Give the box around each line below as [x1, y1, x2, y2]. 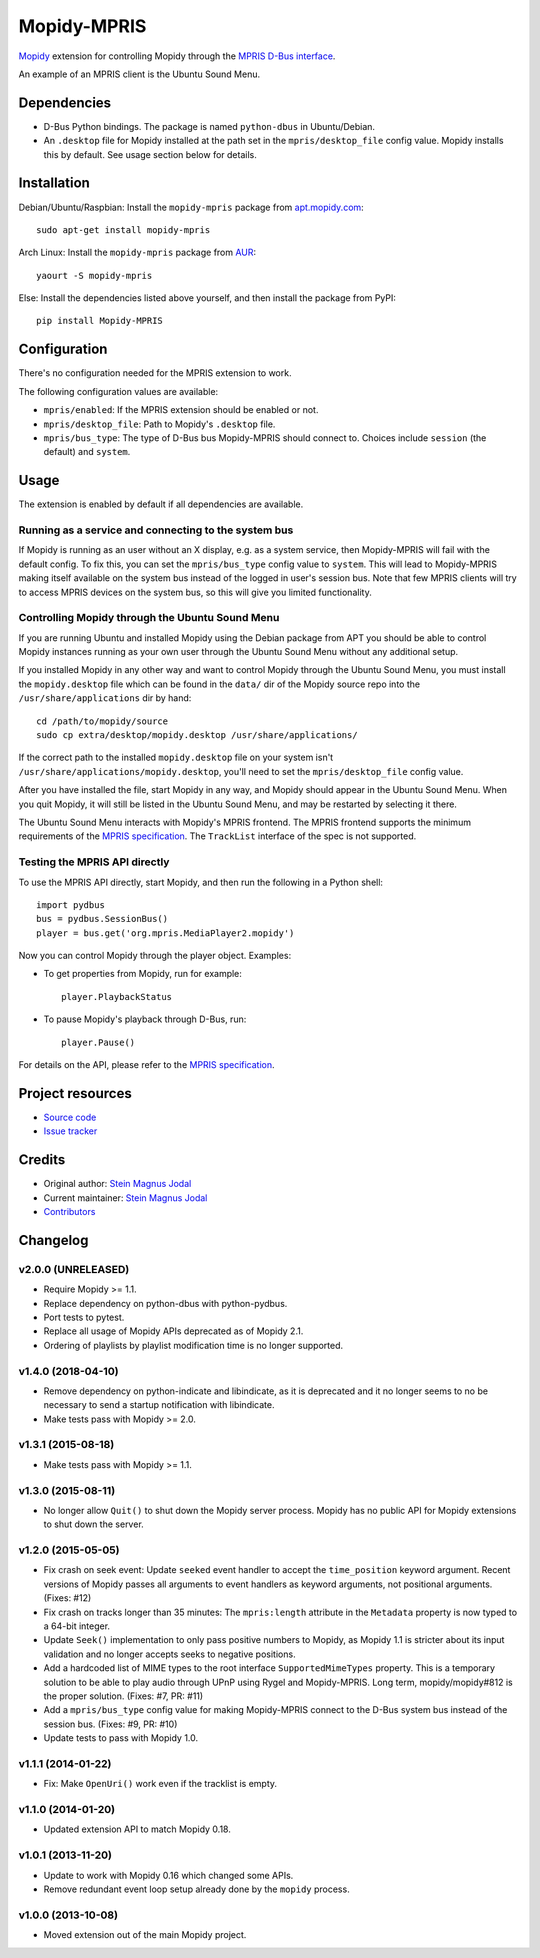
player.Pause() [61, 1036, 136, 1048]
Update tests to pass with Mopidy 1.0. [43, 1732, 199, 1744]
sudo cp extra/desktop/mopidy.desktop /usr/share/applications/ [36, 730, 359, 741]
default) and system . [43, 446, 131, 458]
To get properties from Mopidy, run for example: [43, 968, 242, 980]
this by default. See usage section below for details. [43, 148, 257, 160]
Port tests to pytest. [43, 1311, 125, 1323]
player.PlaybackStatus [61, 991, 173, 1002]
